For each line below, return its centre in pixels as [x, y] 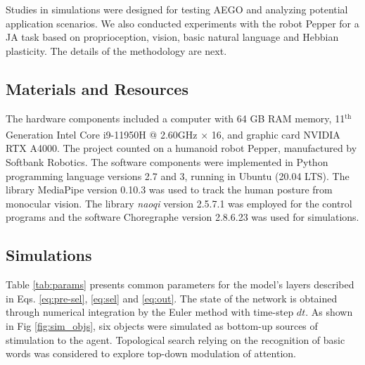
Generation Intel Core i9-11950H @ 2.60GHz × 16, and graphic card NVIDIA [173, 134]
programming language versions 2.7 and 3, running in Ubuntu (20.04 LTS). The [178, 175]
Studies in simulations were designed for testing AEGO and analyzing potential [177, 9]
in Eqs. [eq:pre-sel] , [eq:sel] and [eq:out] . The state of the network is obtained [172, 298]
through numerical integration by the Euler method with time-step [150, 312]
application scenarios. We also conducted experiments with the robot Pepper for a [182, 23]
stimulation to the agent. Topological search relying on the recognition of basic [175, 339]
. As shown [329, 312]
